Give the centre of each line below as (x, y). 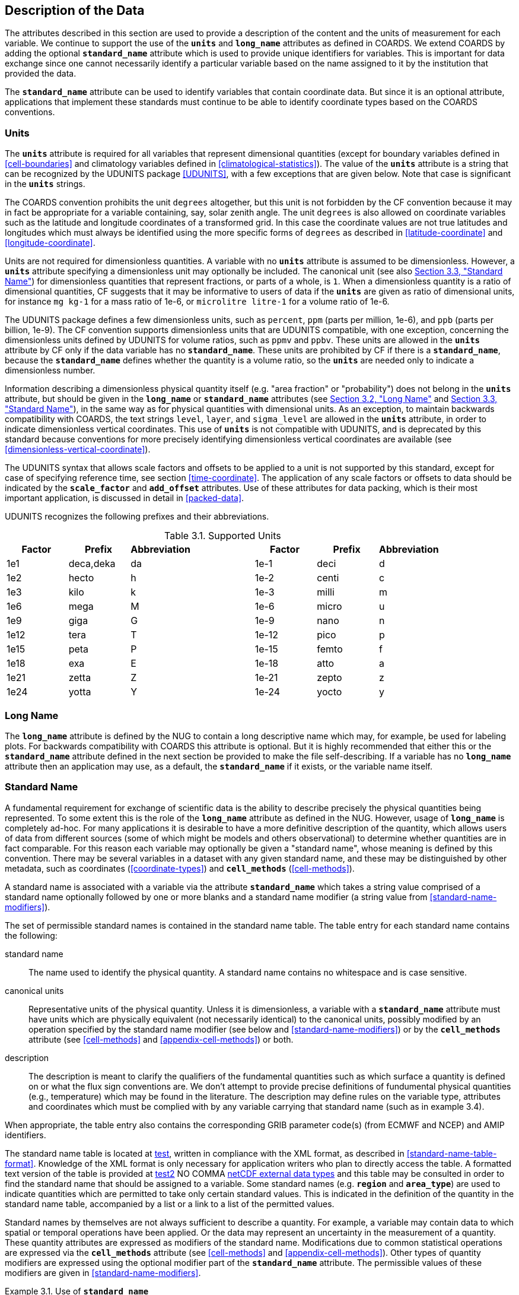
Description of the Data (75, 10)
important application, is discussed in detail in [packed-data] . (125, 498)
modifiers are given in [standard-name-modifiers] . (103, 1272)
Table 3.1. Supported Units (223, 536)
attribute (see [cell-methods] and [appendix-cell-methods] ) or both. (161, 1039)
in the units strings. (45, 184)
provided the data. (41, 74)
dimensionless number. (50, 371)
